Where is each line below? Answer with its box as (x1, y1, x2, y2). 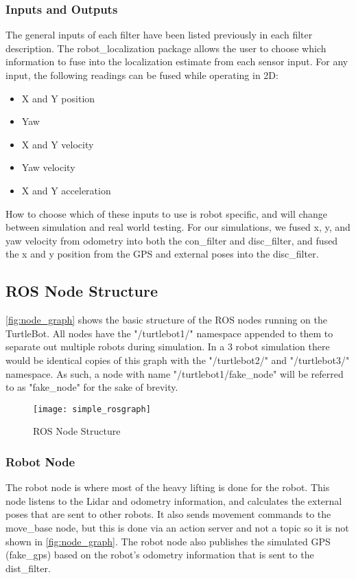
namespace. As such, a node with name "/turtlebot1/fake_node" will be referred (5, 366, 344, 381)
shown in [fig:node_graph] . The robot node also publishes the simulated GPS (5, 534, 331, 548)
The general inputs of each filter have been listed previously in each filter (5, 27, 313, 42)
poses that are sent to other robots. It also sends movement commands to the (5, 507, 331, 521)
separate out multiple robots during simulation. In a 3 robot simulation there (5, 339, 330, 354)
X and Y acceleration (21, 183, 111, 197)
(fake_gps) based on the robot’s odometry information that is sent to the (5, 547, 314, 562)
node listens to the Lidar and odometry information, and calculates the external (5, 493, 342, 508)
